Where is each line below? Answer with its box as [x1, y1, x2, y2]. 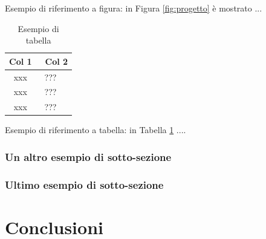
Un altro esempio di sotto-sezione [5, 149, 172, 164]
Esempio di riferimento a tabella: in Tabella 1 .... [5, 123, 186, 136]
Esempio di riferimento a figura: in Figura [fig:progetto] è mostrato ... [5, 2, 262, 14]
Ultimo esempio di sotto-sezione [5, 177, 164, 192]
